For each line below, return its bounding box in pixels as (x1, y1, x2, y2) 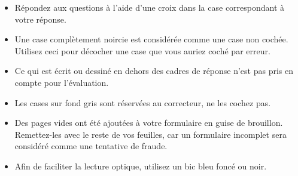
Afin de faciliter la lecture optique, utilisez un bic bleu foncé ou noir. (14, 159, 267, 172)
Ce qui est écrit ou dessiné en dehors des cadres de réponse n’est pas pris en (14, 64, 294, 77)
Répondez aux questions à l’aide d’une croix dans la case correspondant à (14, 1, 285, 13)
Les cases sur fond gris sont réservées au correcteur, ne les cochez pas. (14, 96, 271, 109)
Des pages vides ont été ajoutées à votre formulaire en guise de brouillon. (14, 116, 283, 129)
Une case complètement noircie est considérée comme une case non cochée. (14, 33, 288, 45)
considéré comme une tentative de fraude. (14, 140, 168, 152)
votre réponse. (14, 13, 66, 25)
